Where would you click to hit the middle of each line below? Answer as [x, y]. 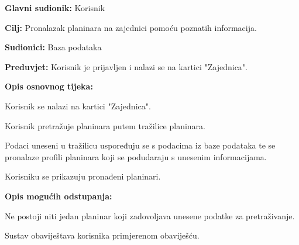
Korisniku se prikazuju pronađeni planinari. [83, 176]
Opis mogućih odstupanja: [59, 196]
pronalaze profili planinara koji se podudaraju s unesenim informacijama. [136, 156]
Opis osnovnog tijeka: [49, 86]
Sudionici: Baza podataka [53, 47]
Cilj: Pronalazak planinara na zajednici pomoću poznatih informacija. [131, 27]
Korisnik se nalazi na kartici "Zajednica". [78, 106]
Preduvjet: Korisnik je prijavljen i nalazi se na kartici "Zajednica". [126, 66]
